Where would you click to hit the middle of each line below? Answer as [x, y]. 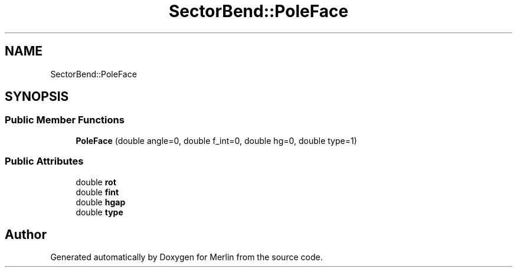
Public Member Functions [65, 120]
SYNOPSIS [37, 97]
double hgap [101, 202]
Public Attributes [44, 161]
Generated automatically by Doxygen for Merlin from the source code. [186, 257]
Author [26, 234]
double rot [96, 182]
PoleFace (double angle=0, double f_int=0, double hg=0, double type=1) [216, 140]
